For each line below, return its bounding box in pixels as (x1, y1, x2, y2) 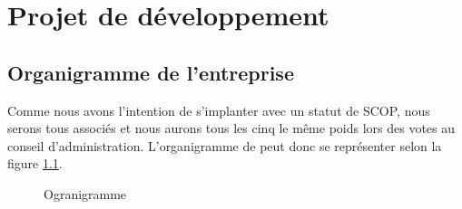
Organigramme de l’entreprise (7, 58, 294, 86)
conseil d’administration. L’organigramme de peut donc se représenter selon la (7, 136, 442, 155)
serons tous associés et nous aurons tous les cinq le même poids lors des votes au (7, 119, 456, 138)
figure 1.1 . (7, 154, 63, 173)
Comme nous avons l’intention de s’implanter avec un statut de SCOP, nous (7, 100, 430, 119)
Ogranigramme (44, 184, 127, 203)
